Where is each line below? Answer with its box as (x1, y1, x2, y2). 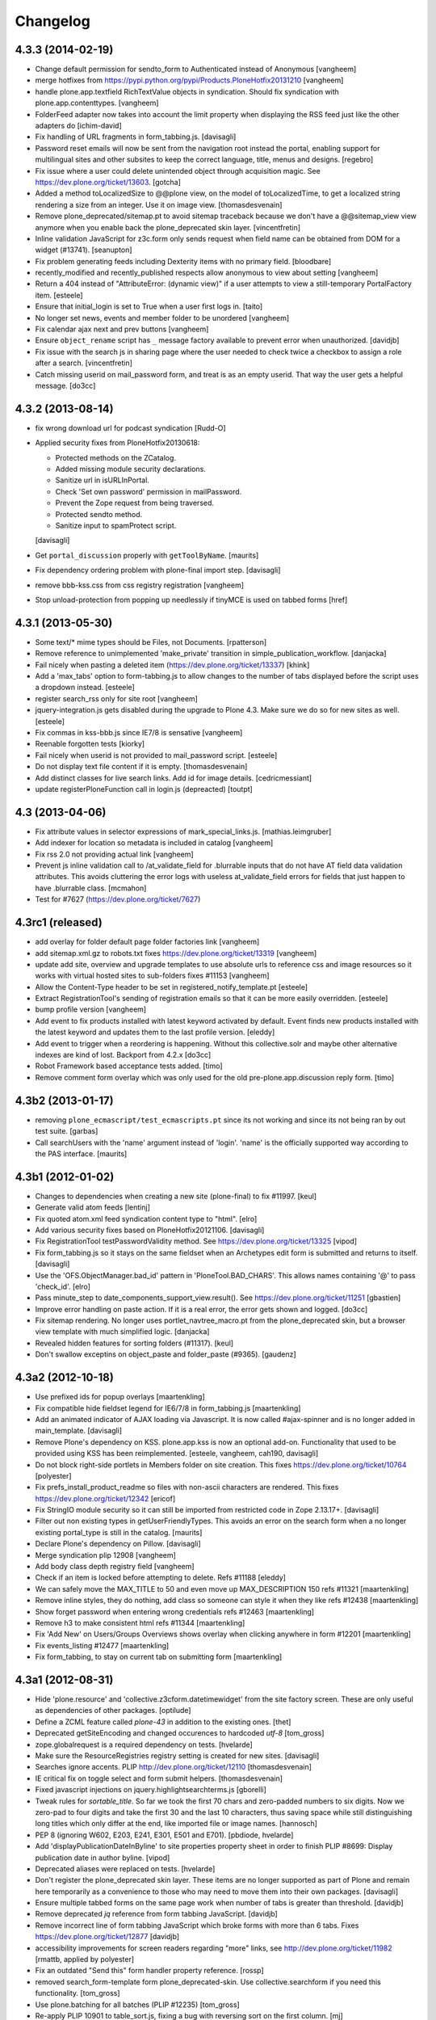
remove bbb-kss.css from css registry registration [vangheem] (35, 580, 245, 590)
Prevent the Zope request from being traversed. (55, 498, 214, 508)
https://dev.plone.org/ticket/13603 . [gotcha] (35, 177, 182, 187)
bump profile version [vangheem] (35, 1004, 147, 1014)
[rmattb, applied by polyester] (35, 1955, 135, 1964)
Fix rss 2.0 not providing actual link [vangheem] (35, 849, 194, 859)
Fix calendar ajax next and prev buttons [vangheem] (35, 324, 209, 335)
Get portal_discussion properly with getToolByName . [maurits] (35, 550, 259, 560)
